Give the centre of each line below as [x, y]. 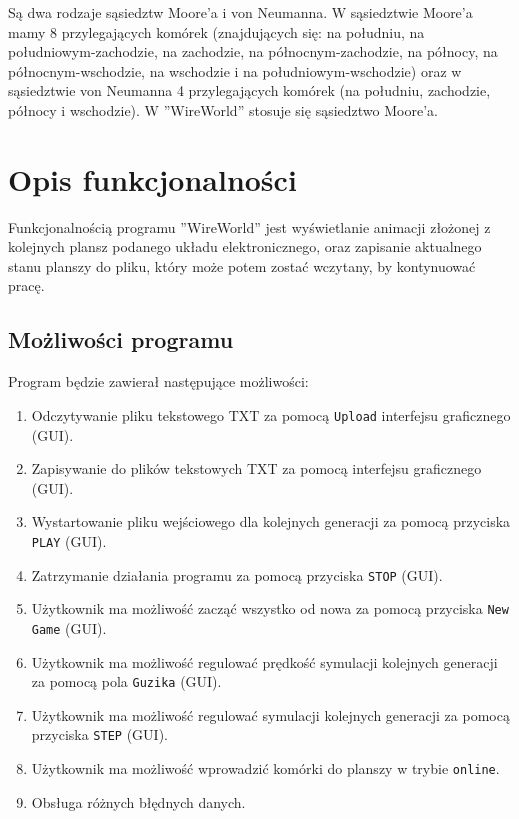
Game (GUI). [69, 627]
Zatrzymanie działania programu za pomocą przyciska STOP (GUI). [237, 574]
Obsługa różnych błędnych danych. [138, 801]
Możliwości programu [121, 339]
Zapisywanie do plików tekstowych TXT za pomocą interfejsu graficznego [256, 468]
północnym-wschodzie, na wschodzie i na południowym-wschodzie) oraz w [235, 70]
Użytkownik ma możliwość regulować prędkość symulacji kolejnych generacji [264, 661]
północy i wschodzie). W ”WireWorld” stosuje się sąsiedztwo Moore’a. [223, 109]
